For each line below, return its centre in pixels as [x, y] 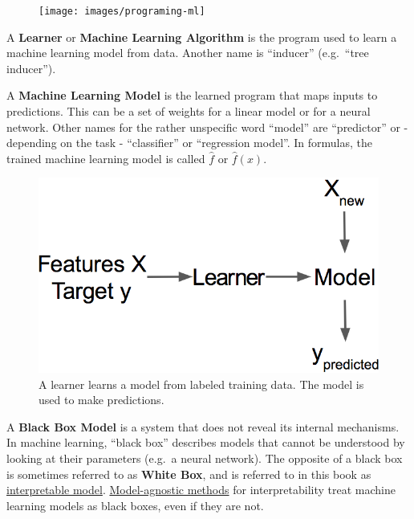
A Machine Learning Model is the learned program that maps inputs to [192, 95]
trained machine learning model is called [106, 158]
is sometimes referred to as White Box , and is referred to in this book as [189, 474]
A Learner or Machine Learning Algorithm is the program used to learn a [202, 37]
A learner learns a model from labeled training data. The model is [201, 384]
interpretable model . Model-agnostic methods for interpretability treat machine [201, 490]
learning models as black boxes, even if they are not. [135, 505]
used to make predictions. [101, 400]
